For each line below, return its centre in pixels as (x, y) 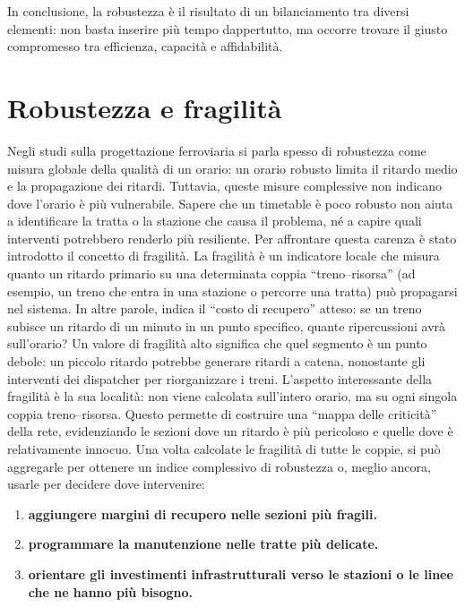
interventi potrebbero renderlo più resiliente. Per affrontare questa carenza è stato (232, 238)
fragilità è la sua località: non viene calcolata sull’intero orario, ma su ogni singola (232, 396)
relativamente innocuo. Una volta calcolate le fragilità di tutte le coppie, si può (224, 449)
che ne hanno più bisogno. (111, 591)
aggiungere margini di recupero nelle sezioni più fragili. (202, 513)
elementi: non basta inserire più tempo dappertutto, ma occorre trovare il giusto (228, 28)
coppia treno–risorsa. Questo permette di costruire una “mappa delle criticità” (222, 413)
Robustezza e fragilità (145, 107)
